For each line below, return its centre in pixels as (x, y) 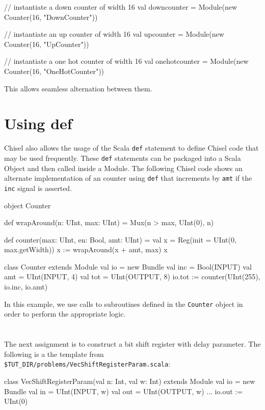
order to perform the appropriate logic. (65, 314)
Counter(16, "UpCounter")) (47, 44)
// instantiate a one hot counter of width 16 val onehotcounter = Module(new (126, 61)
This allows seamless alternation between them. (78, 88)
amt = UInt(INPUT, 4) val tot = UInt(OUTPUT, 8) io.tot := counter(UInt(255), (132, 276)
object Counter (28, 205)
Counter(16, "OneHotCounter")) (54, 71)
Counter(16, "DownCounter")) (51, 17)
